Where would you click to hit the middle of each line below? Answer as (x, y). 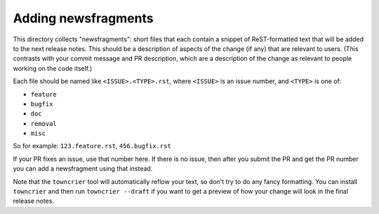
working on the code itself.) (53, 68)
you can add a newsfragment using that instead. (83, 169)
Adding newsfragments (83, 18)
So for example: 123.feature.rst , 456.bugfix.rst (92, 146)
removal (44, 123)
